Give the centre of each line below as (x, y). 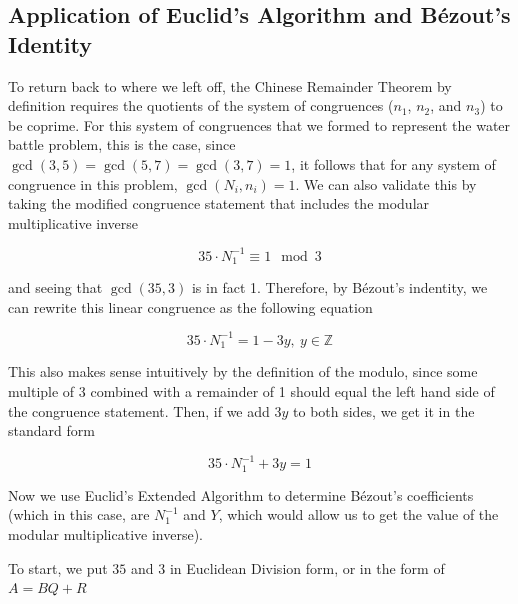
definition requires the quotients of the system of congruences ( (201, 105)
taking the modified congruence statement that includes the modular (219, 203)
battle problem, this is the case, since (122, 144)
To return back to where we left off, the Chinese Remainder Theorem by (230, 85)
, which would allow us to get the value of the (358, 514)
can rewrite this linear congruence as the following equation (190, 306)
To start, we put (58, 567)
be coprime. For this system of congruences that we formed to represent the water (259, 124)
